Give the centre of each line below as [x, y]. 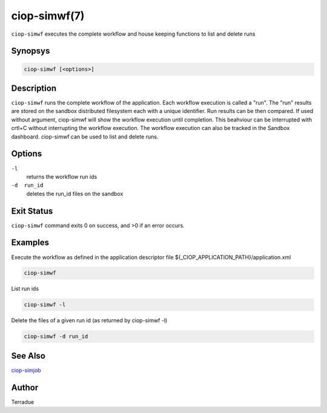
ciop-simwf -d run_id [56, 337]
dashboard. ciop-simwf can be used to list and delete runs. [85, 137]
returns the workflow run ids [62, 177]
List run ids [25, 289]
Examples [30, 243]
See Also [28, 356]
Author [25, 387]
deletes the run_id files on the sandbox [75, 193]
